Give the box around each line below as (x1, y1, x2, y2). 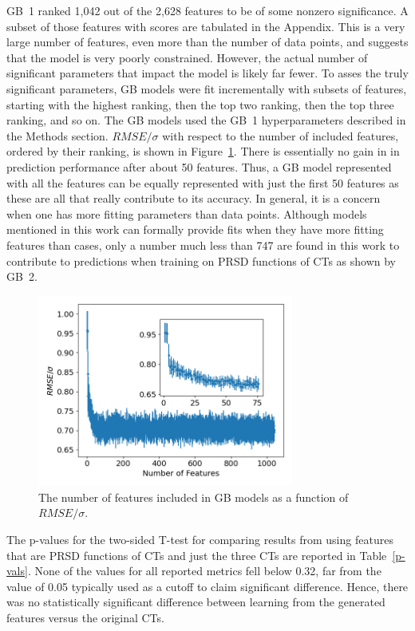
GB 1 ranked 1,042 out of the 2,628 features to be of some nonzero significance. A (6, 2, 409, 18)
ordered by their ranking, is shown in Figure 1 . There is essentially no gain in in (6, 143, 400, 160)
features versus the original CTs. (6, 609, 164, 625)
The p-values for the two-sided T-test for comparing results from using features (6, 530, 393, 547)
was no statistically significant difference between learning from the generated (6, 594, 385, 610)
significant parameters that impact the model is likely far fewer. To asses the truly (6, 65, 409, 81)
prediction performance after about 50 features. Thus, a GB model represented (6, 158, 392, 175)
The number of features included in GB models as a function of (38, 488, 349, 505)
